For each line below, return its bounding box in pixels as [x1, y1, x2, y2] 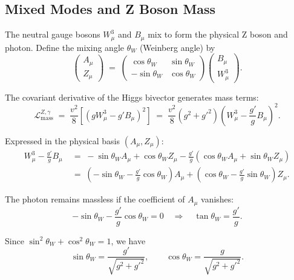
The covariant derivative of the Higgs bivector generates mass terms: [5, 90, 259, 103]
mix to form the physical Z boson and [148, 28, 288, 41]
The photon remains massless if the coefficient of [5, 193, 185, 205]
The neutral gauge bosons [5, 28, 100, 41]
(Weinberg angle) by [139, 41, 215, 53]
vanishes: [201, 193, 234, 205]
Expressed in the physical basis [5, 134, 120, 147]
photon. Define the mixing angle [5, 41, 124, 53]
